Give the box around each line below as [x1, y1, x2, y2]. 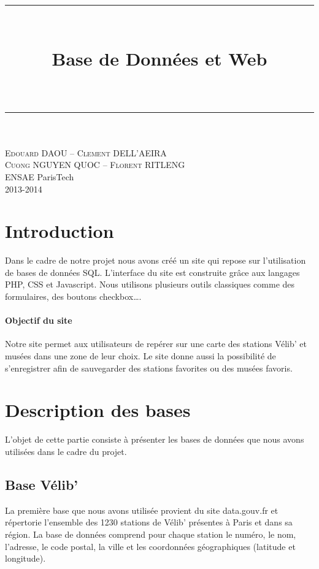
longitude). [5, 552, 46, 565]
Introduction [5, 218, 114, 243]
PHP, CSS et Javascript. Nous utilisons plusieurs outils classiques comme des [5, 278, 295, 291]
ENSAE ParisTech [5, 170, 74, 183]
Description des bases [5, 397, 191, 422]
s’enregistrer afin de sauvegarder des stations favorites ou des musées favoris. [5, 361, 293, 374]
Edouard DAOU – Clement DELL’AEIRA [5, 146, 167, 159]
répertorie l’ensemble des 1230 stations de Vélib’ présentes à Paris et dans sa [5, 516, 293, 529]
